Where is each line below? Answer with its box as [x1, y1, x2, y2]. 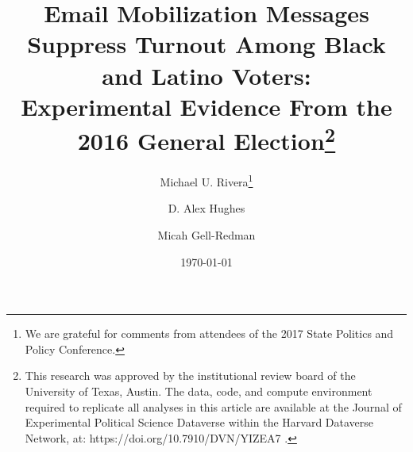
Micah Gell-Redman [157, 227, 256, 243]
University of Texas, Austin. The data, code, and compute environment [25, 383, 372, 400]
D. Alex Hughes [168, 200, 245, 216]
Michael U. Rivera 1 [160, 171, 253, 190]
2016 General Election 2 [77, 121, 336, 157]
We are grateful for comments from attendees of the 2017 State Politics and [25, 325, 394, 342]
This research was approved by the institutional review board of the [25, 367, 356, 384]
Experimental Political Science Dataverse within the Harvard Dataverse [25, 414, 374, 431]
